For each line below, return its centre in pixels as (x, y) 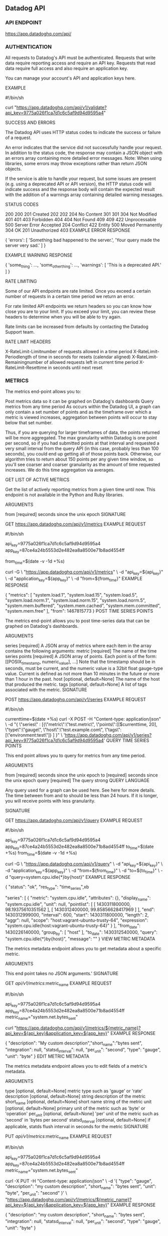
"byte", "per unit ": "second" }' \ (36, 1194)
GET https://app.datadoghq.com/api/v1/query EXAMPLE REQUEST (74, 820)
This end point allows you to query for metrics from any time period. (75, 755)
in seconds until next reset (75, 367)
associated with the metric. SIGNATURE (46, 689)
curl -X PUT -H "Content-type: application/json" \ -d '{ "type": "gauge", (79, 1181)
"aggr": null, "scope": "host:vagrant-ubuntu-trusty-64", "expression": (77, 920)
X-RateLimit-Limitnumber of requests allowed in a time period (69, 351)
